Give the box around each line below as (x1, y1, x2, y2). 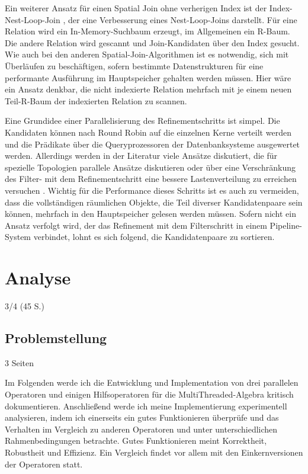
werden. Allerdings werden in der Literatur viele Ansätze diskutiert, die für (5, 149, 278, 162)
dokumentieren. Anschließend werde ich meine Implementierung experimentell (5, 399, 287, 412)
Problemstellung (5, 328, 107, 347)
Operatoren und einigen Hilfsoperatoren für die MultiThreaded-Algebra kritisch (5, 387, 294, 400)
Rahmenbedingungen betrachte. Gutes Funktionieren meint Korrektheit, (5, 434, 267, 447)
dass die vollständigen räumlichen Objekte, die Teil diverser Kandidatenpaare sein (5, 196, 303, 208)
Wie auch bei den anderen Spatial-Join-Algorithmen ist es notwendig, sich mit (5, 48, 289, 60)
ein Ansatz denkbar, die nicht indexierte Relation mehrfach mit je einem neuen (5, 83, 292, 95)
